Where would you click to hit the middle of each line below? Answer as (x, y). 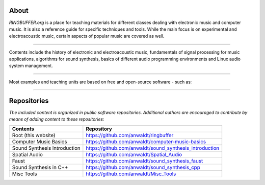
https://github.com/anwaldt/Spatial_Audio (134, 154)
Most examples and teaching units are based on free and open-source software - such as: (101, 82)
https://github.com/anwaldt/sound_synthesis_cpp (143, 167)
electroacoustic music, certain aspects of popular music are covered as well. (87, 36)
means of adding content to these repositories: (57, 119)
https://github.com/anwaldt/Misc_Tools (131, 174)
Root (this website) (34, 135)
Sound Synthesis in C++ (40, 167)
